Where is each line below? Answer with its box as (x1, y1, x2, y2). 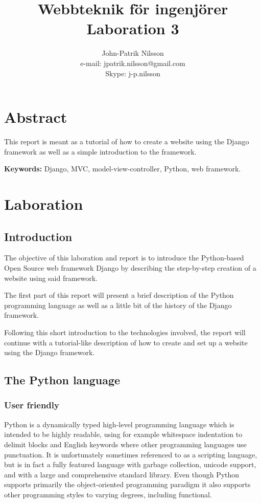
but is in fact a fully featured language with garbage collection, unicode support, (4, 459, 256, 470)
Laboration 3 (86, 18, 179, 39)
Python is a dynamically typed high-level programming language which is (4, 419, 234, 429)
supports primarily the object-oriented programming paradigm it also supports (4, 479, 251, 490)
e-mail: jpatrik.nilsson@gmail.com (80, 57, 185, 68)
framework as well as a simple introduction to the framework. (4, 146, 197, 157)
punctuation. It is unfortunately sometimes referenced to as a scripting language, (4, 449, 257, 460)
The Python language (4, 372, 121, 388)
